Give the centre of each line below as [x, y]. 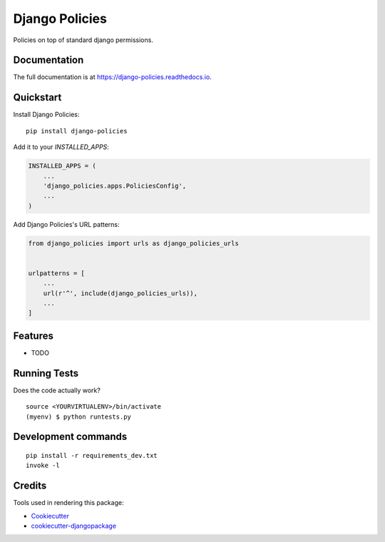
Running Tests [46, 373]
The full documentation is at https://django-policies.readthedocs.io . [112, 77]
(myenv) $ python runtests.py [79, 416]
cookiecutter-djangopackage [74, 526]
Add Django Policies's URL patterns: [67, 224]
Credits [30, 486]
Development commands [70, 437]
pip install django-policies [77, 131]
